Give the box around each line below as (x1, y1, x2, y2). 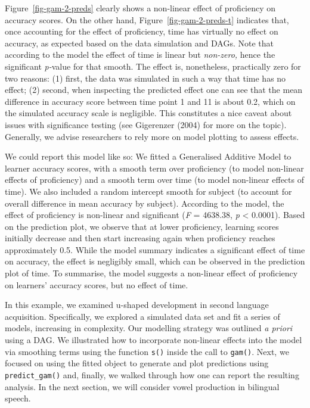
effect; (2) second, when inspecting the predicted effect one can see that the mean (5, 83, 303, 96)
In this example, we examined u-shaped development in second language (5, 298, 269, 311)
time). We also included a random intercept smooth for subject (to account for (5, 185, 292, 197)
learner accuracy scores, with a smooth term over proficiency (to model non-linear (5, 161, 304, 174)
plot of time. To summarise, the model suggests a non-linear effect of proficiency (5, 267, 298, 279)
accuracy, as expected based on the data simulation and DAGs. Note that (5, 36, 274, 49)
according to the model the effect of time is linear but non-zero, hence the (5, 48, 275, 61)
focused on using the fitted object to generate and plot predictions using (5, 357, 269, 369)
